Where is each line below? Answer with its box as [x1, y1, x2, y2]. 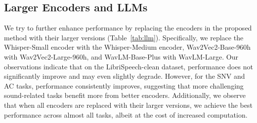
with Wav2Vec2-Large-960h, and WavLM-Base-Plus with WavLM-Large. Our [4, 51, 238, 61]
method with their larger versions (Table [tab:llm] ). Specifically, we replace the [4, 32, 244, 42]
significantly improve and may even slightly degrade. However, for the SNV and [4, 71, 245, 81]
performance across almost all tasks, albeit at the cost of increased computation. [4, 109, 248, 120]
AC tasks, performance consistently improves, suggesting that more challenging [4, 80, 244, 91]
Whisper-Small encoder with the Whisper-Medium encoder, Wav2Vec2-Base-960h [4, 42, 251, 52]
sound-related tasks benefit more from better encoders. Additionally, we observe [4, 90, 246, 100]
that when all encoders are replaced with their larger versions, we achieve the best [4, 99, 253, 110]
